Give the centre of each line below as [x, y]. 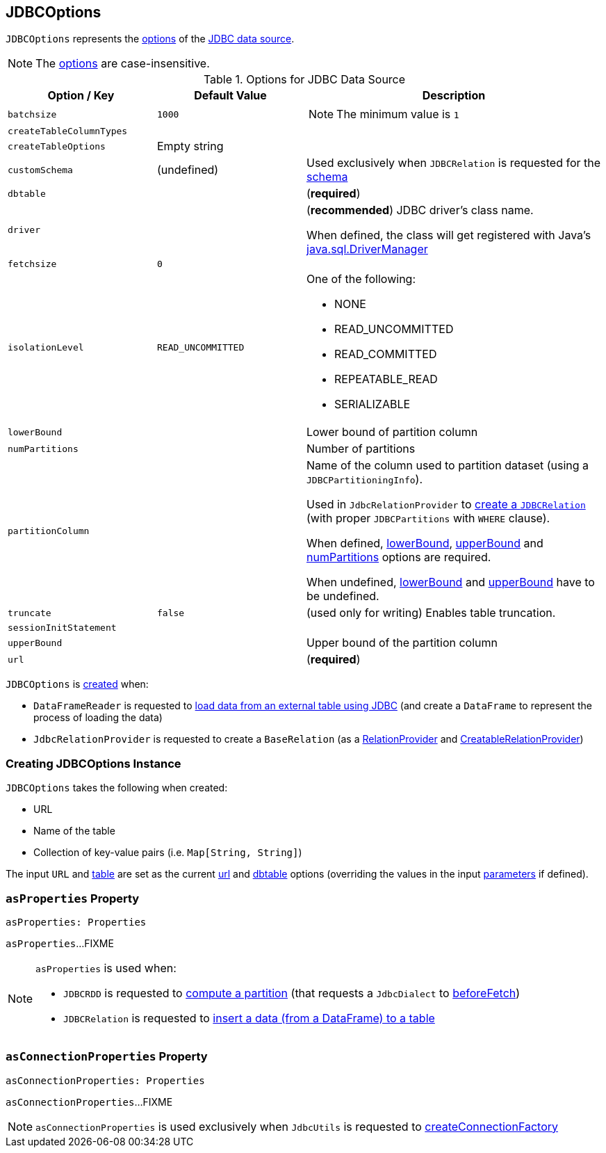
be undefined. [343, 596]
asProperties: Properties [76, 922]
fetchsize [32, 264]
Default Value [230, 96]
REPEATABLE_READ [386, 379]
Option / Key [81, 96]
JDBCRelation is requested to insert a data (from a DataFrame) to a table [249, 1018]
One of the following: [361, 279]
